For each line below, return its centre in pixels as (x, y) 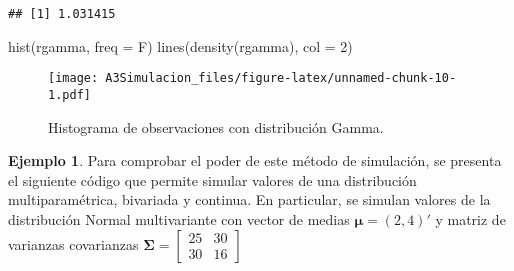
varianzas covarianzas (73, 243)
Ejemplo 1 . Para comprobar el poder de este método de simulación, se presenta (255, 160)
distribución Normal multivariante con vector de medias (179, 218)
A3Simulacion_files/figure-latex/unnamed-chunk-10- (281, 78)
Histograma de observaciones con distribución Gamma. (216, 126)
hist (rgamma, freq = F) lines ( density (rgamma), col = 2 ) (180, 45)
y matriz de (470, 218)
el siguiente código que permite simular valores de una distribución (212, 179)
